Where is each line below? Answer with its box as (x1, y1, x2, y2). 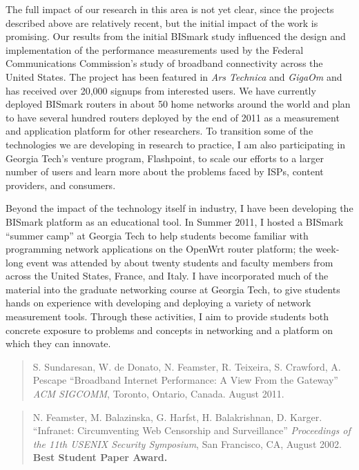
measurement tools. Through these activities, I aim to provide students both (6, 309, 329, 324)
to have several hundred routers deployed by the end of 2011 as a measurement (6, 110, 340, 124)
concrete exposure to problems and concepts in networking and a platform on (6, 322, 333, 337)
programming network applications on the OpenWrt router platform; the (6, 242, 313, 256)
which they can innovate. (6, 336, 111, 351)
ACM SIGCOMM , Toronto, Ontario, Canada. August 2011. (32, 386, 284, 401)
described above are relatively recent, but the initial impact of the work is (6, 15, 318, 30)
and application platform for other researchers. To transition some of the (6, 124, 313, 138)
